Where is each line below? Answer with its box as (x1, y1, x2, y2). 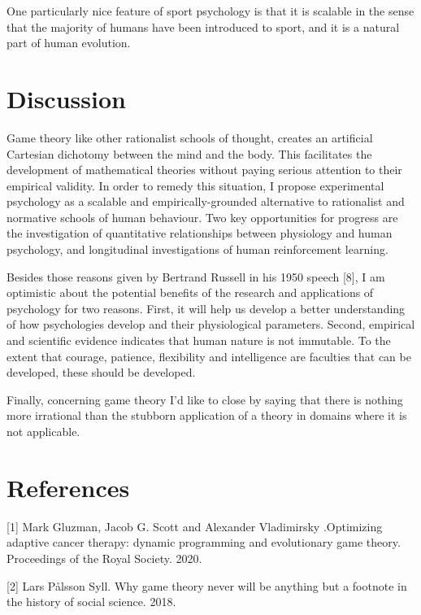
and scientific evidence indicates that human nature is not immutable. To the (7, 332, 391, 349)
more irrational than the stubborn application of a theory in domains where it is (7, 407, 407, 424)
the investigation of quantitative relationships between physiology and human (7, 225, 393, 242)
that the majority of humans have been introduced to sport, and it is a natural (7, 18, 400, 35)
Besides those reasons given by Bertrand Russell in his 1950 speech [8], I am (7, 268, 385, 285)
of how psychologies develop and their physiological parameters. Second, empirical (7, 316, 415, 333)
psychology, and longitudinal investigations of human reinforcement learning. (7, 241, 388, 258)
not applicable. (7, 423, 80, 439)
